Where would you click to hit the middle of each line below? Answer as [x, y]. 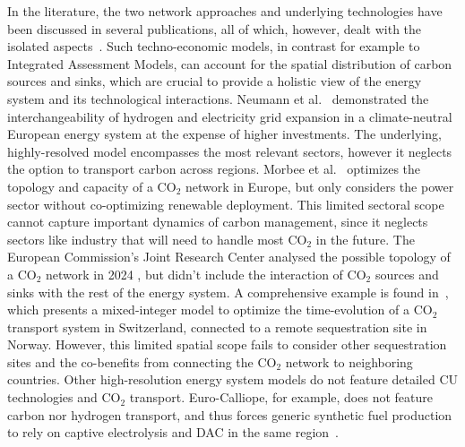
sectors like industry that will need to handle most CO [157, 239]
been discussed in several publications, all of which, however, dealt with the [215, 28]
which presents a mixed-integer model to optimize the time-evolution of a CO [220, 309]
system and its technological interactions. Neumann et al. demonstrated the [218, 98]
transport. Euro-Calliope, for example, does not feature [281, 397]
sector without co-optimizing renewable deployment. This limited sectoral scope [226, 204]
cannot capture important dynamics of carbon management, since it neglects [218, 222]
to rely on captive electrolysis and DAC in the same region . [173, 432]
